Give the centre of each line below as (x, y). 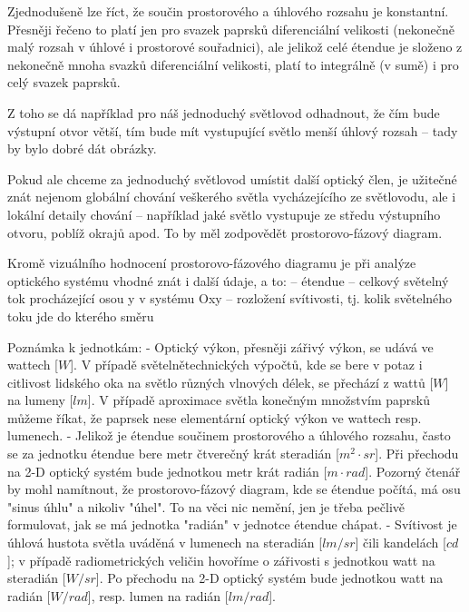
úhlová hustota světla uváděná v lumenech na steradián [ (165, 543)
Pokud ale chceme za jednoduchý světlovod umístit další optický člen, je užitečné (232, 178)
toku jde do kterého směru (81, 316)
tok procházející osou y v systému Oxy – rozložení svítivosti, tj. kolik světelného (230, 298)
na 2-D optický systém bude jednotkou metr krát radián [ (167, 471)
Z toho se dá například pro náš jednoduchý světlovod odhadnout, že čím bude (224, 112)
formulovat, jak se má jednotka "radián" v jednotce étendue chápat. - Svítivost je (232, 524)
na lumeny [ (40, 400)
